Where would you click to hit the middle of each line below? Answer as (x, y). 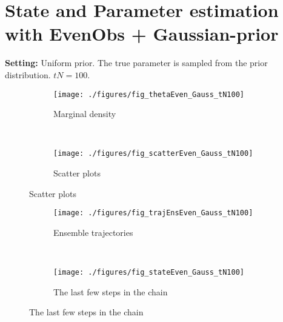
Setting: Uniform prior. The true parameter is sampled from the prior (136, 63)
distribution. (28, 74)
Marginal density (85, 114)
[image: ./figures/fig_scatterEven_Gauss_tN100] (153, 154)
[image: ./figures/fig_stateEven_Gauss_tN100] (149, 273)
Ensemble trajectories (93, 232)
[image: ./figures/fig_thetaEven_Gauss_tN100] (149, 94)
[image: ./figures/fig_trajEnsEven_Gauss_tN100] (153, 213)
